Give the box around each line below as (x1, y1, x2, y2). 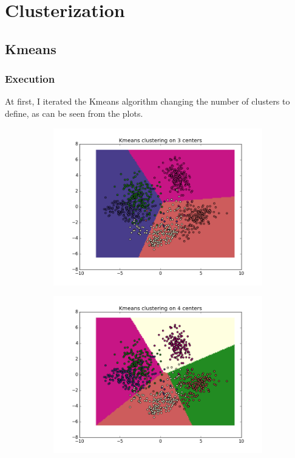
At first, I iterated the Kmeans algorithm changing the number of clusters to (5, 95, 290, 108)
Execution (5, 71, 55, 86)
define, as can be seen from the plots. (5, 106, 143, 119)
